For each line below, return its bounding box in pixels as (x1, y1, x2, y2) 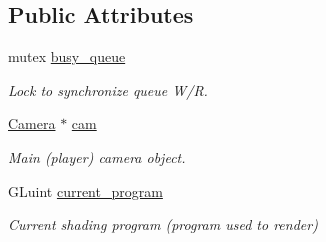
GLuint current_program (8, 180, 163, 201)
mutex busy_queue (8, 46, 126, 67)
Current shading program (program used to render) (8, 214, 318, 235)
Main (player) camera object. (8, 146, 186, 167)
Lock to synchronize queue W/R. (8, 79, 208, 100)
